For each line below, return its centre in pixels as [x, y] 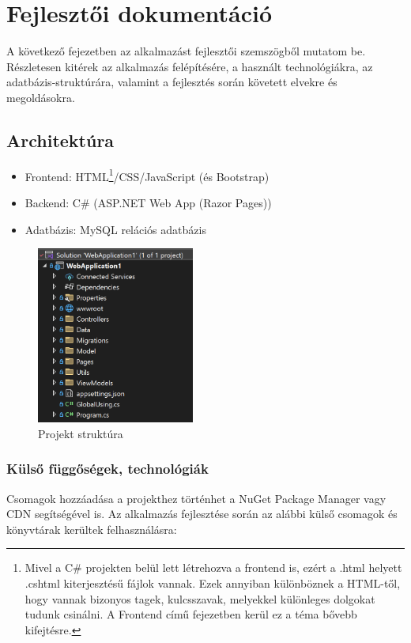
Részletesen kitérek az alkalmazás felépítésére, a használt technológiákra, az [190, 66]
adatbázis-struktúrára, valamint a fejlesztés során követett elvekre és [172, 82]
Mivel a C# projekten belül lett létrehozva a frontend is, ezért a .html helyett [213, 567]
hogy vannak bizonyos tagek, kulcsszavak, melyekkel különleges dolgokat [200, 598]
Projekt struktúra [81, 433]
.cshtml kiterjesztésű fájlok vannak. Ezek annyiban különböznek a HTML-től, [213, 582]
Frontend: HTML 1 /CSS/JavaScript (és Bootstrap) [147, 175]
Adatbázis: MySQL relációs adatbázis [115, 229]
